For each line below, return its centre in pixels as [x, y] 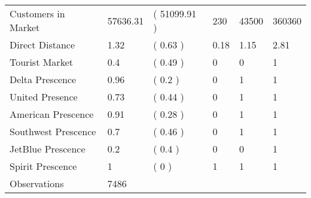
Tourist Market [41, 62]
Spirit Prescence [43, 166]
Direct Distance [42, 45]
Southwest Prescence [53, 131]
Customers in [37, 13]
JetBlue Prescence [48, 149]
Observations [37, 183]
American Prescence [52, 114]
